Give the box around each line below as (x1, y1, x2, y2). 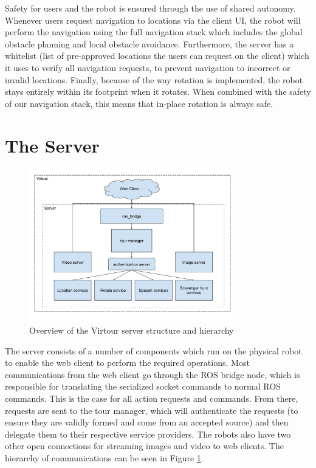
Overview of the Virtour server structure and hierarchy (29, 324, 234, 337)
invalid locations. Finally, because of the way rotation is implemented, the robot (5, 73, 303, 86)
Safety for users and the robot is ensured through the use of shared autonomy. (5, 2, 296, 14)
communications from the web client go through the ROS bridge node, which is (5, 368, 300, 380)
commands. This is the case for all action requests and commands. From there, (5, 392, 298, 405)
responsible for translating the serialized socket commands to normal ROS (5, 380, 281, 393)
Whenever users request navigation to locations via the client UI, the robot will (5, 13, 301, 26)
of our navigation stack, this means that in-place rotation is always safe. (5, 97, 273, 109)
